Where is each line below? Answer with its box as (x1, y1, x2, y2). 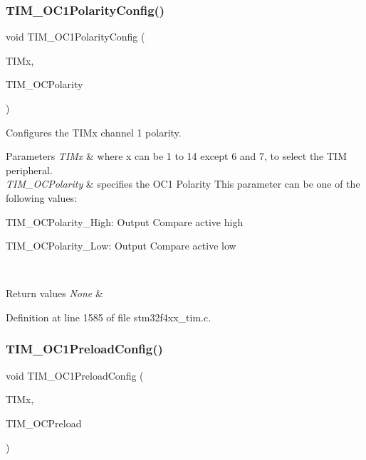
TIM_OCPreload (6, 415, 82, 430)
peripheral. (6, 162, 53, 177)
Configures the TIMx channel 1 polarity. (6, 124, 182, 139)
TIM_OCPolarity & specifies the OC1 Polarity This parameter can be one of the (6, 176, 360, 191)
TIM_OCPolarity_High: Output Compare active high (6, 214, 244, 229)
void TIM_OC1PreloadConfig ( (6, 368, 144, 383)
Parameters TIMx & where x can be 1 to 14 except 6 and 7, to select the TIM (6, 149, 347, 164)
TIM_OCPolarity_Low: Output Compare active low (6, 238, 236, 253)
